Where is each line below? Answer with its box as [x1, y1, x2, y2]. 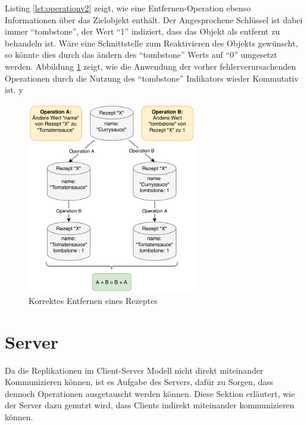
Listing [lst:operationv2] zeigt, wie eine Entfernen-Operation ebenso [5, 2, 251, 14]
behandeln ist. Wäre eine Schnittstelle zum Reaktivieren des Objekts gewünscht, [5, 36, 298, 49]
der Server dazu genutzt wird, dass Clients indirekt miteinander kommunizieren [5, 399, 295, 411]
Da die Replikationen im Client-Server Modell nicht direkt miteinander [5, 364, 264, 376]
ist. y [5, 83, 23, 96]
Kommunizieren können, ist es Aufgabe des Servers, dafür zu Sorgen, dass [5, 376, 274, 388]
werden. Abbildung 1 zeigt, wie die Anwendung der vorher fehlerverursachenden [5, 60, 296, 72]
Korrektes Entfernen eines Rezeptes [29, 294, 158, 306]
